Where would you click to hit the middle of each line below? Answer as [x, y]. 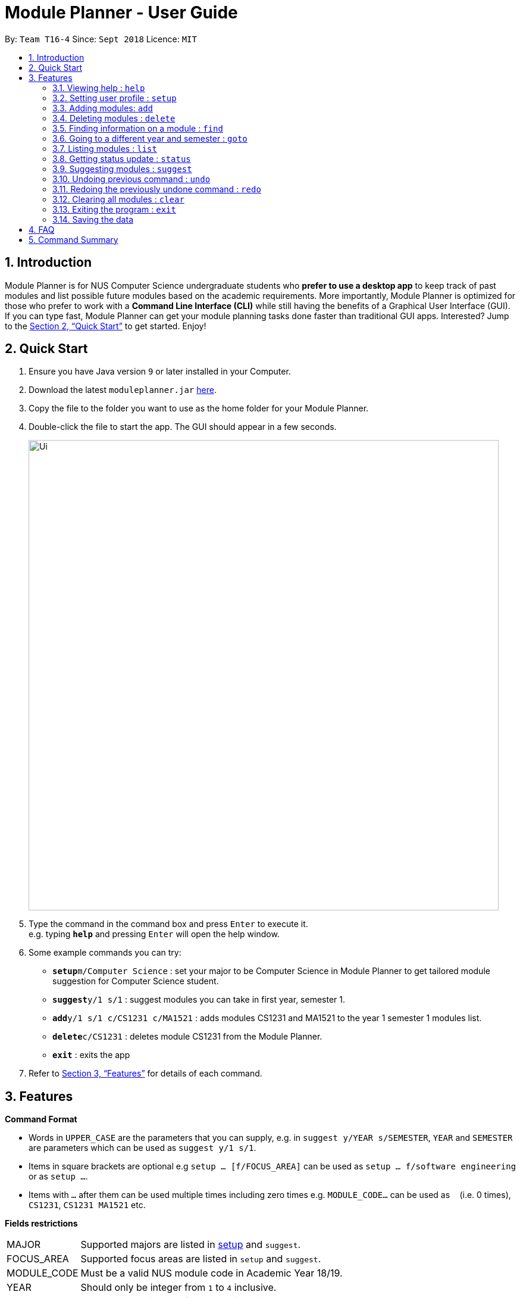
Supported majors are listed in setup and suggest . [191, 1245]
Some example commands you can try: [105, 953]
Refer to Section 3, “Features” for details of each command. [145, 1074]
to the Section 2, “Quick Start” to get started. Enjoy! [106, 326]
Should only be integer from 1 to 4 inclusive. [178, 1288]
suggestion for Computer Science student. [136, 981]
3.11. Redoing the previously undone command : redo [157, 189]
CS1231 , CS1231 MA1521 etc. [87, 1205]
